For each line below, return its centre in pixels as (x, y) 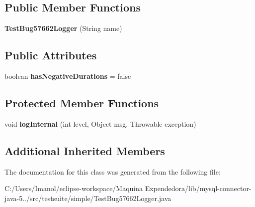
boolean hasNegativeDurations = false (68, 76)
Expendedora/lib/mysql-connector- (198, 188)
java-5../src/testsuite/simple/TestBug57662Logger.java (88, 198)
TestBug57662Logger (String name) (63, 28)
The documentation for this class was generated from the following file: (113, 171)
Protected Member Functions (82, 103)
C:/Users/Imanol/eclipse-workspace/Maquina (74, 188)
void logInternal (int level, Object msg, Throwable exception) (100, 123)
